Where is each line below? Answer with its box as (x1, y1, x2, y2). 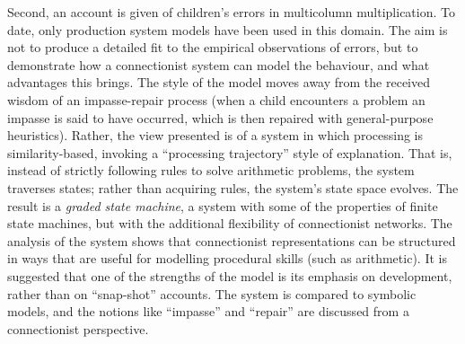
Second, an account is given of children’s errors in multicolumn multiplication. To (7, 3, 455, 21)
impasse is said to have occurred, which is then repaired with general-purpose (7, 108, 434, 127)
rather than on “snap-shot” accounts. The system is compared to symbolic (7, 284, 417, 303)
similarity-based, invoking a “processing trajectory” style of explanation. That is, (7, 143, 452, 162)
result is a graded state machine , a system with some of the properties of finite (7, 196, 438, 215)
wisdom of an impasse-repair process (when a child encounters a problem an (7, 90, 426, 109)
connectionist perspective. (7, 319, 149, 338)
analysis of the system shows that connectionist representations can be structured (7, 231, 456, 250)
